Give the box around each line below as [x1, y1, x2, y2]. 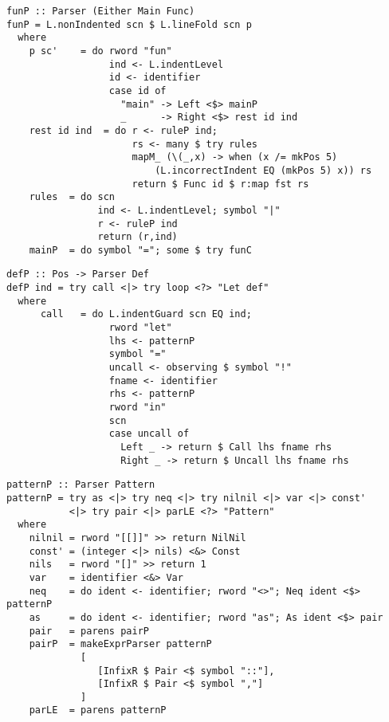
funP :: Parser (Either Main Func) [6, 6, 195, 17]
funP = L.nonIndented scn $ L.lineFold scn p [6, 18, 252, 30]
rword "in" [108, 402, 167, 414]
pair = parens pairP [29, 625, 149, 637]
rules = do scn [29, 191, 116, 203]
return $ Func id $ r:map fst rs [132, 178, 309, 190]
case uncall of [108, 428, 190, 440]
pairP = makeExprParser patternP [29, 638, 212, 650]
